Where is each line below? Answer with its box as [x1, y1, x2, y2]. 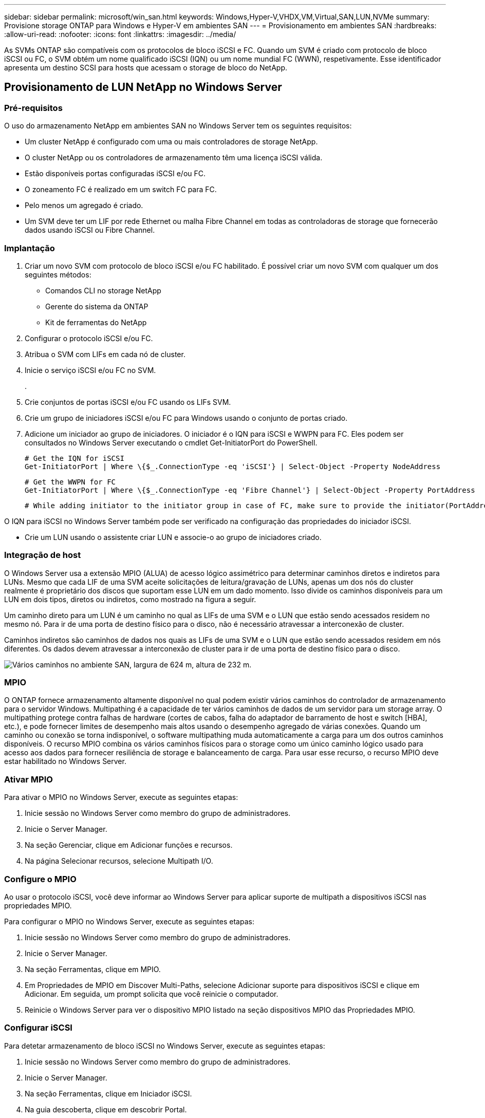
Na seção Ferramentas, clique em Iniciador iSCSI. [25, 1089, 192, 1098]
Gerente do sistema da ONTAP [45, 302, 148, 311]
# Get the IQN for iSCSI [25, 454, 124, 462]
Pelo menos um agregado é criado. [25, 201, 143, 210]
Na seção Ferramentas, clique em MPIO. [25, 964, 161, 974]
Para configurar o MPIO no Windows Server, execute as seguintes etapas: [4, 917, 254, 926]
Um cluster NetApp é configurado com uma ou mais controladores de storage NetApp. [25, 137, 318, 146]
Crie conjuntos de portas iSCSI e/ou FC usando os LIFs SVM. [25, 397, 231, 406]
